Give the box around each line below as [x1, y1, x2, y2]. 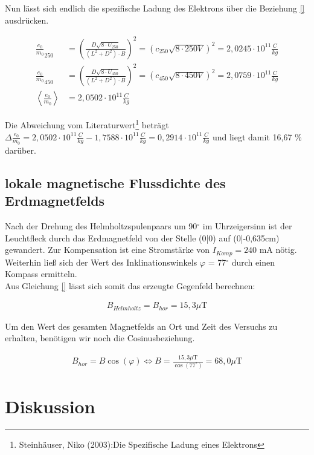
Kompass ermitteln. [5, 267, 77, 280]
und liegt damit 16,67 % [212, 130, 302, 143]
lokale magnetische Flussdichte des [5, 173, 226, 192]
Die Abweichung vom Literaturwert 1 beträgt [5, 117, 169, 131]
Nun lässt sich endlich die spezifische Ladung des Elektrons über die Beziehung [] [5, 2, 305, 14]
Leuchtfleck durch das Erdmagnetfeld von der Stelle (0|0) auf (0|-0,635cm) [5, 231, 280, 244]
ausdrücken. [5, 13, 49, 26]
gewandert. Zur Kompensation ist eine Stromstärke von [5, 243, 210, 256]
